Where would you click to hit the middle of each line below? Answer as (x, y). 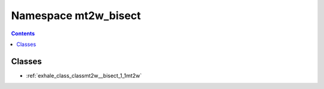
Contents (23, 33)
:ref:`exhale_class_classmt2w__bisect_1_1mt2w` (84, 75)
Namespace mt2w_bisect (76, 16)
